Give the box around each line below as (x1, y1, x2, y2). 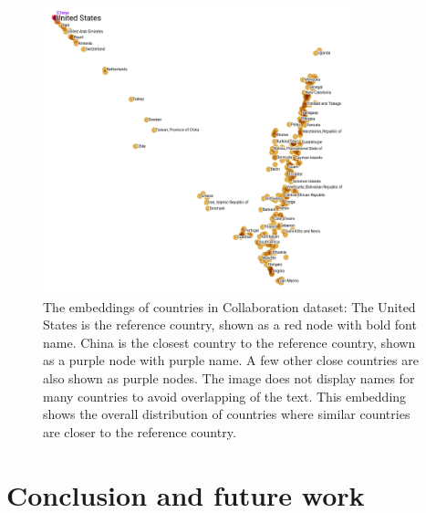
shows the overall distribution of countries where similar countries (43, 404, 410, 424)
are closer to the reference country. (43, 422, 236, 441)
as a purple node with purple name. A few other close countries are (43, 351, 419, 370)
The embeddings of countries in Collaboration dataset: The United (43, 297, 416, 316)
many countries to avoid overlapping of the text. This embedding (43, 386, 407, 405)
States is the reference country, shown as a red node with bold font (43, 315, 417, 334)
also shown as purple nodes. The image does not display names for (43, 369, 415, 388)
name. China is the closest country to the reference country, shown (43, 332, 416, 351)
